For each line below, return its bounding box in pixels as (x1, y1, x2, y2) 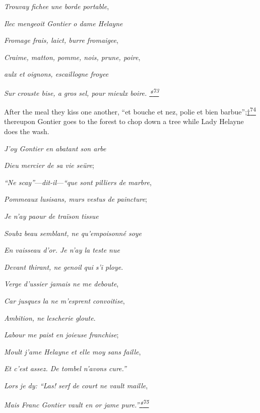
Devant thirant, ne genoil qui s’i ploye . (4, 261, 123, 272)
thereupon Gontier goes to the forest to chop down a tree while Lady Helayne (4, 116, 244, 127)
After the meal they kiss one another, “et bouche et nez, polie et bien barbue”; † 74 (4, 105, 256, 116)
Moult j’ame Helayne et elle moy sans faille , (4, 346, 141, 357)
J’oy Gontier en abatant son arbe (4, 143, 106, 153)
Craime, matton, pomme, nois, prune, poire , (4, 51, 141, 62)
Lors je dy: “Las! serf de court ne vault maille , (4, 380, 148, 390)
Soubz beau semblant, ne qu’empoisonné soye (4, 227, 142, 238)
